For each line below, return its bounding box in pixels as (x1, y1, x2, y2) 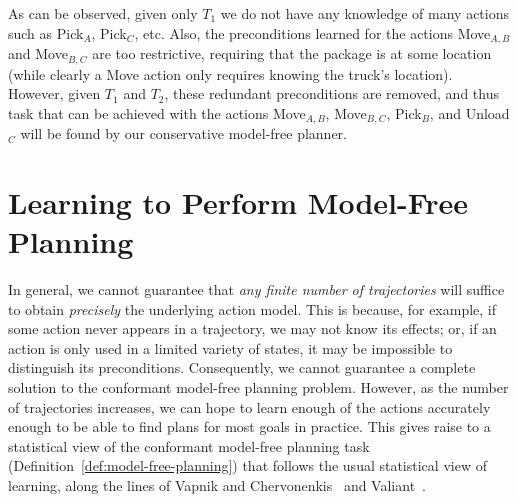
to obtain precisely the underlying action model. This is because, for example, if (8, 298, 497, 319)
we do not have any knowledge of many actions (220, 3, 510, 23)
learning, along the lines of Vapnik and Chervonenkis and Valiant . (8, 474, 426, 495)
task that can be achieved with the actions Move (8, 102, 306, 123)
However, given (8, 83, 101, 104)
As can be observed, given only (8, 3, 198, 23)
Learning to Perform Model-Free (8, 181, 469, 222)
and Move (8, 43, 68, 64)
